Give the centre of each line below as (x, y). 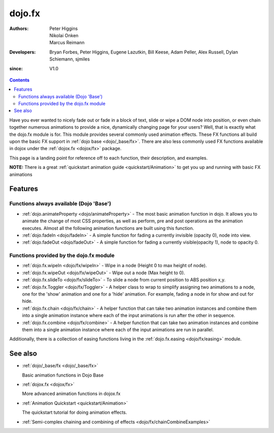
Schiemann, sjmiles (70, 59)
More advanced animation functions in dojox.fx (71, 394)
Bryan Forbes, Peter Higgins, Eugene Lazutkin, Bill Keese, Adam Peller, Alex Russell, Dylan (144, 52)
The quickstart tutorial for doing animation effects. (75, 413)
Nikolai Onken (64, 35)
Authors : (19, 28)
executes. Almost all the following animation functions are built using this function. (108, 228)
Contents (20, 80)
